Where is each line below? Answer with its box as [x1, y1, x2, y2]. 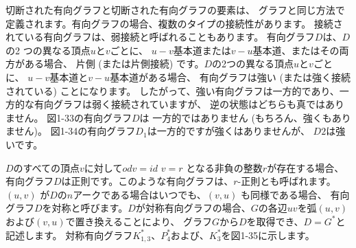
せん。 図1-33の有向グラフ [14, 110, 132, 124]
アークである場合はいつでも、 [73, 187, 206, 201]
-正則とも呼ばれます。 [237, 174, 336, 188]
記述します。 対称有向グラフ [5, 227, 133, 242]
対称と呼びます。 [51, 201, 128, 215]
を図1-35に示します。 [221, 227, 315, 242]
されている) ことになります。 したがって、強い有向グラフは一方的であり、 [5, 83, 340, 98]
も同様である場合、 [240, 187, 327, 201]
